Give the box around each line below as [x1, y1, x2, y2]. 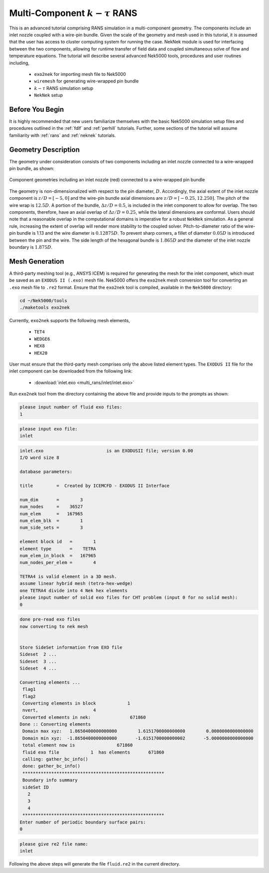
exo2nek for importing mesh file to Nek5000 [34, 71, 127, 77]
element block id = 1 [19, 539, 97, 544]
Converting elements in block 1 [22, 700, 131, 706]
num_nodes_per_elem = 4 [19, 560, 97, 565]
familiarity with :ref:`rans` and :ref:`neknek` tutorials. [9, 132, 116, 138]
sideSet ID [22, 784, 49, 790]
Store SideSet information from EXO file [19, 644, 123, 650]
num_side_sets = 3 [19, 525, 83, 530]
